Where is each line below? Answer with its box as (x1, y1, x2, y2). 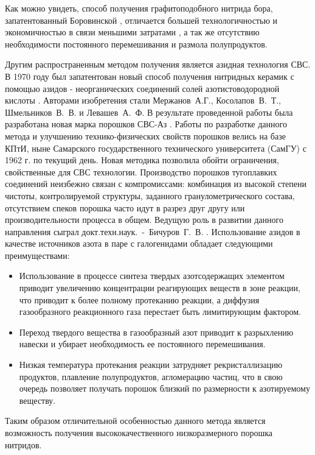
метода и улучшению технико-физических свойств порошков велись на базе (5, 129, 286, 142)
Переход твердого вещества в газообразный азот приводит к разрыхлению (19, 325, 294, 338)
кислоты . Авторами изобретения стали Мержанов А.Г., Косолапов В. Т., (5, 94, 281, 107)
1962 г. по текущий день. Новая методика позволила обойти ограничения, (5, 153, 279, 166)
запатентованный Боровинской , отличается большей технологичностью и (5, 13, 277, 26)
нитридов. (5, 438, 42, 451)
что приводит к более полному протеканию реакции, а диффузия (19, 293, 260, 306)
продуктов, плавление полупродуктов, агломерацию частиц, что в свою (19, 370, 283, 383)
